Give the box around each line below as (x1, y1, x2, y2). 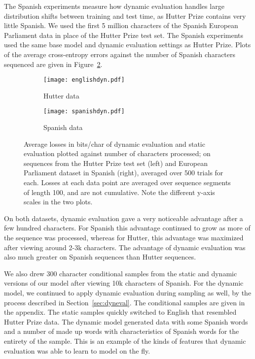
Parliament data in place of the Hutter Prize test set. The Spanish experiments (4, 30, 244, 40)
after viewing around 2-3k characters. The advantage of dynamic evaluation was (4, 242, 246, 252)
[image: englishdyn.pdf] (43, 76, 125, 84)
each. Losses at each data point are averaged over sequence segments (24, 177, 231, 188)
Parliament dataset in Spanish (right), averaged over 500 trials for (24, 167, 223, 178)
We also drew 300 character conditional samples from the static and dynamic (4, 268, 237, 278)
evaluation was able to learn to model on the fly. (4, 345, 150, 356)
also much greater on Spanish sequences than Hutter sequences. (4, 252, 196, 262)
